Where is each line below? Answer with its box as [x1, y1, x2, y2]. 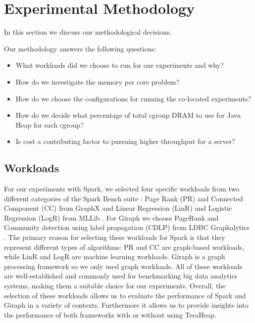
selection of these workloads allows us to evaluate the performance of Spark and [4, 290, 246, 300]
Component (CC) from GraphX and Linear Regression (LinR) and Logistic [4, 203, 232, 213]
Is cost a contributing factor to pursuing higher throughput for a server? [15, 136, 235, 146]
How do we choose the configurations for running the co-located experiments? [15, 93, 251, 103]
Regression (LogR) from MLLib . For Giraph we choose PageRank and [4, 212, 219, 223]
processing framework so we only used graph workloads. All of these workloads [4, 261, 243, 271]
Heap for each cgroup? [15, 119, 84, 130]
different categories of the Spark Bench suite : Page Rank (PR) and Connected [4, 193, 243, 203]
